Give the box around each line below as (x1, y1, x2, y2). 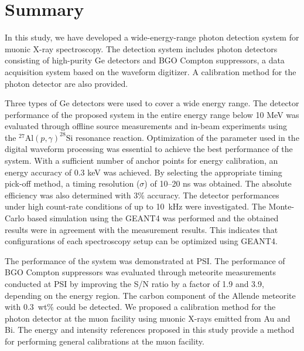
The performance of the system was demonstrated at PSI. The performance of (5, 254, 285, 266)
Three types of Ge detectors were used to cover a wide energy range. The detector (5, 97, 299, 109)
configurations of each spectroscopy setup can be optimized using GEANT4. (5, 235, 278, 247)
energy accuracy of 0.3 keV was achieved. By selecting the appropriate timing (5, 166, 282, 178)
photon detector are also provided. (5, 77, 128, 89)
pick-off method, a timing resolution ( (5, 177, 140, 190)
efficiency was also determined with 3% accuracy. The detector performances (5, 188, 279, 201)
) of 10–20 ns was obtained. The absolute (144, 177, 292, 190)
